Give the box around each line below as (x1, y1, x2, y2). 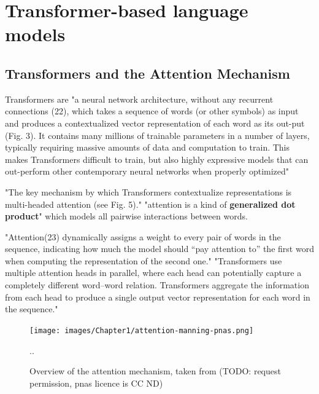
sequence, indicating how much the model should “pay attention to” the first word (5, 242, 314, 255)
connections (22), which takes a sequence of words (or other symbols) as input (5, 104, 299, 117)
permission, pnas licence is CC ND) (29, 376, 163, 389)
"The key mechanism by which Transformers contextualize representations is (5, 185, 292, 198)
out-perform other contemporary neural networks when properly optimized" (5, 165, 290, 178)
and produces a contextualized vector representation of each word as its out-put (5, 116, 305, 129)
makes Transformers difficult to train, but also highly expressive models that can (5, 152, 309, 165)
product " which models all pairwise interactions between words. (5, 210, 248, 223)
